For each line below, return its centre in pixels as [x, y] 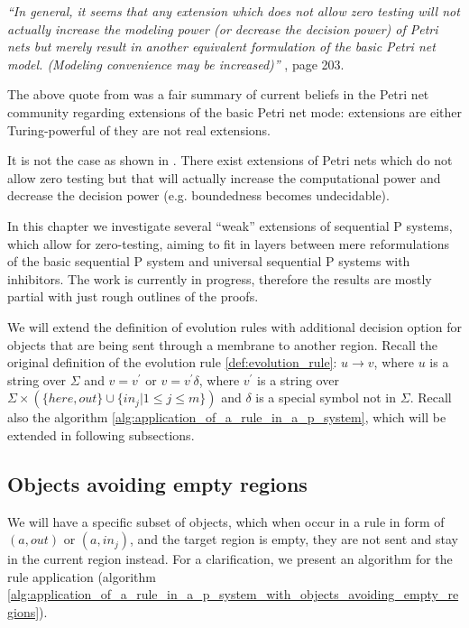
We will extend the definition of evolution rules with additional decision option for [234, 326]
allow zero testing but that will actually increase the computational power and [224, 177]
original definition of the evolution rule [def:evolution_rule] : [172, 362]
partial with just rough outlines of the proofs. [133, 296]
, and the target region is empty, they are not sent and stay [294, 539]
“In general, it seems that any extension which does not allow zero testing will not [234, 11]
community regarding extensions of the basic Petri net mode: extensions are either [234, 111]
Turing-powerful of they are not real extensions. [139, 129]
